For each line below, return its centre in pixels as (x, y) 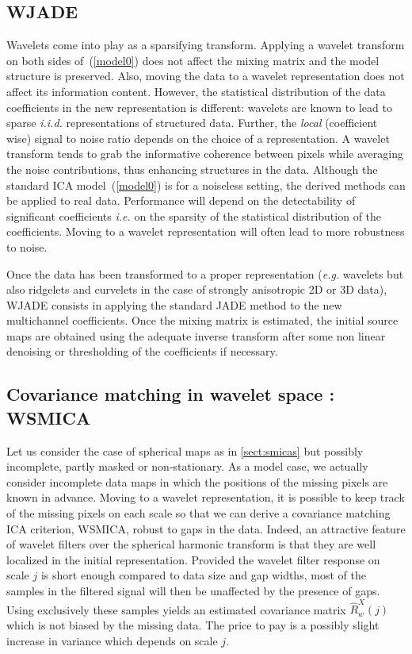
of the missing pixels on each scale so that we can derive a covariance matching (198, 513)
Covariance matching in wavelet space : (171, 394)
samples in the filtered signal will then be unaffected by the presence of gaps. (193, 591)
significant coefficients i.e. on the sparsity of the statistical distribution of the (194, 215)
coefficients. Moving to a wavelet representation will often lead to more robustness (206, 231)
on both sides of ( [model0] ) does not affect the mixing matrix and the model (193, 60)
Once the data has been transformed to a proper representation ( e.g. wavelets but (205, 273)
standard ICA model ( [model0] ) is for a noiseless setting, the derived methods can (206, 185)
